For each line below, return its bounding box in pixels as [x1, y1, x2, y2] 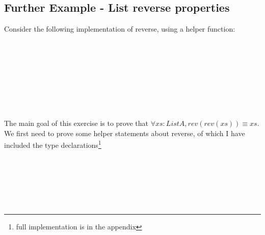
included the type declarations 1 [4, 138, 101, 150]
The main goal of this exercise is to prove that [4, 117, 148, 128]
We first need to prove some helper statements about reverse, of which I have [4, 127, 245, 138]
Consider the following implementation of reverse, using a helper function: [4, 23, 235, 34]
